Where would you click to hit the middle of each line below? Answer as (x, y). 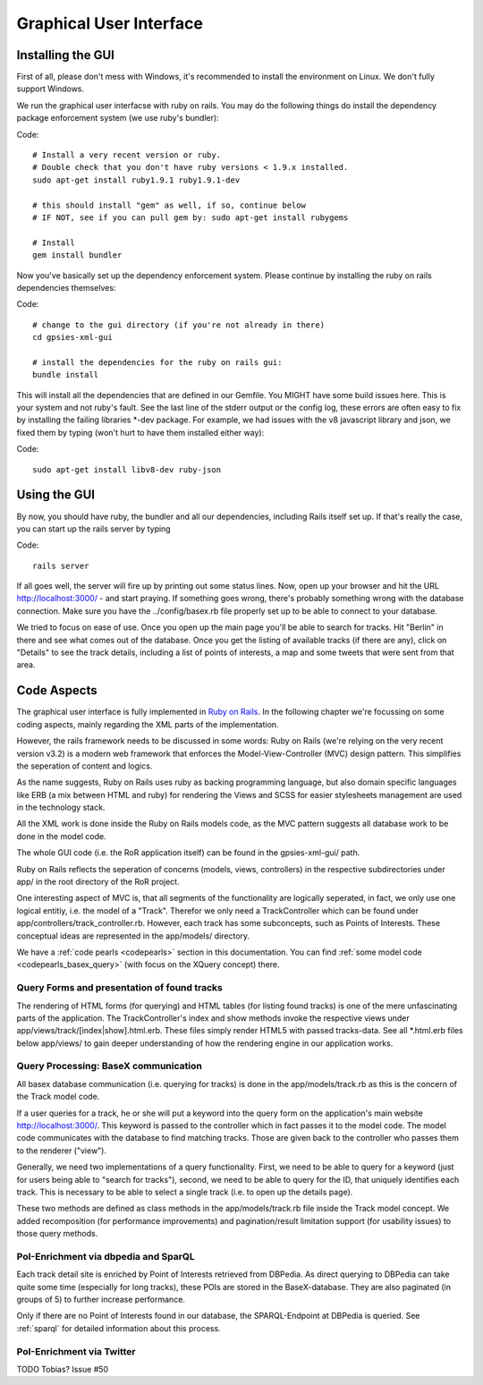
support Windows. (51, 89)
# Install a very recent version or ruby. (127, 155)
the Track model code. (58, 1097)
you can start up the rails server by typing (93, 529)
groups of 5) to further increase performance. (101, 1300)
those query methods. (57, 1234)
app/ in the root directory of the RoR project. (98, 882)
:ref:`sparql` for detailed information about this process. (119, 1328)
